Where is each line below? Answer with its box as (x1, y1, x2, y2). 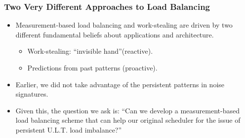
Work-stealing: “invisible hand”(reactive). (27, 46, 153, 56)
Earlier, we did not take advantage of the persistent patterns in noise (15, 79, 225, 89)
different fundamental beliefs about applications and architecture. (15, 29, 214, 39)
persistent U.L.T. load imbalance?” (15, 124, 122, 135)
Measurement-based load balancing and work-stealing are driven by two (15, 20, 233, 30)
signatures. (15, 89, 48, 99)
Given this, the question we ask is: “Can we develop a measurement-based (15, 105, 240, 115)
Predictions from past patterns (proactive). (27, 63, 158, 72)
